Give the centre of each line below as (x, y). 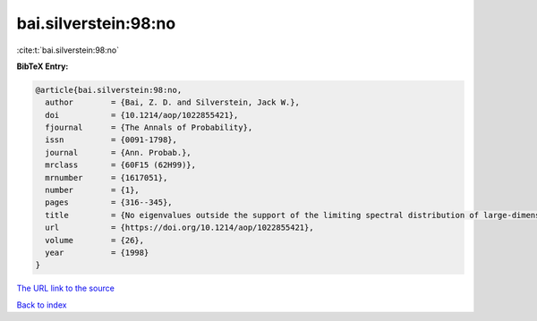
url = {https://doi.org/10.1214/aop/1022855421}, (179, 228)
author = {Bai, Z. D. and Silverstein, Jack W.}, (172, 102)
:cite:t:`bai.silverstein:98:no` (68, 50)
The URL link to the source (66, 288)
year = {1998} (97, 253)
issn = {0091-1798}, (111, 140)
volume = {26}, (95, 240)
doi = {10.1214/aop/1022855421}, (142, 115)
